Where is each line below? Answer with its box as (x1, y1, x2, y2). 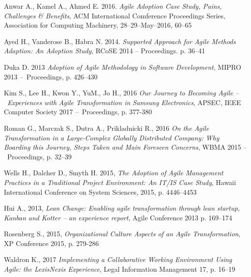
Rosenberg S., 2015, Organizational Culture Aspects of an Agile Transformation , (4, 229, 241, 239)
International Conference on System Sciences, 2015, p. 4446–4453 (4, 186, 197, 197)
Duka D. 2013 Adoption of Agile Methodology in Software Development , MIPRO (4, 62, 241, 72)
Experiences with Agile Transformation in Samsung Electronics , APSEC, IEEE (7, 97, 241, 107)
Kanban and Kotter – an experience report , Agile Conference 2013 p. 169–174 (4, 212, 233, 222)
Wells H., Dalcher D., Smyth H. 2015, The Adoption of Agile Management (4, 168, 223, 178)
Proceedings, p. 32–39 (7, 151, 72, 161)
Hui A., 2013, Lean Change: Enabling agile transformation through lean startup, (4, 203, 240, 213)
